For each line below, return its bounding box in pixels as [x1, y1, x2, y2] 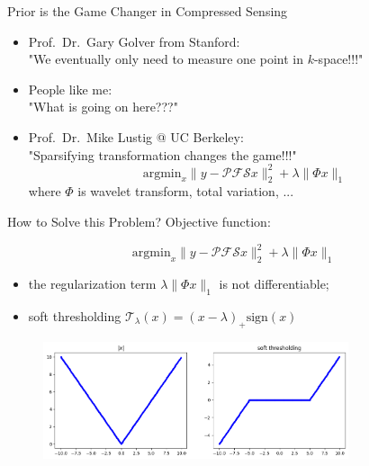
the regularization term [28, 273, 157, 292]
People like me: [28, 79, 112, 98]
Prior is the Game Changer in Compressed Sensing [7, 2, 288, 20]
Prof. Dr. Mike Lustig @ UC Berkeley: [28, 127, 244, 146]
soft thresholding [28, 306, 121, 325]
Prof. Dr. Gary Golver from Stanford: [28, 31, 240, 50]
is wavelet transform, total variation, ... [77, 182, 294, 201]
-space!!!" [313, 49, 364, 68]
